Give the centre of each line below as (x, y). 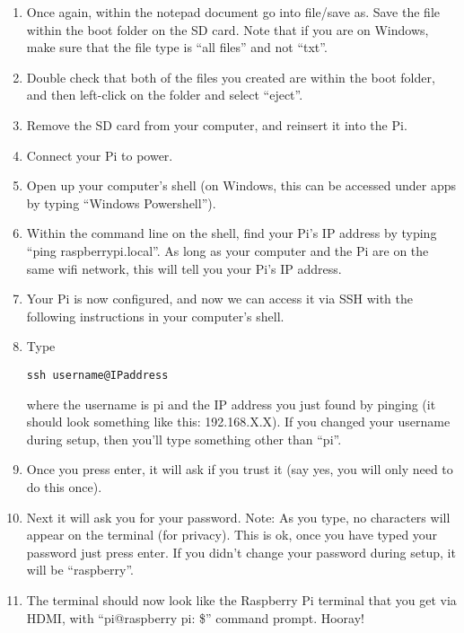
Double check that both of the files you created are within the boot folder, (231, 77)
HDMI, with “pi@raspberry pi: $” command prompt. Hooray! (195, 617)
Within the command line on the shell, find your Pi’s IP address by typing (232, 233)
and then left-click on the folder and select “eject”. (165, 95)
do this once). (64, 486)
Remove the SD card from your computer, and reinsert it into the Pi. (217, 124)
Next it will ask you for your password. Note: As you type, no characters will (238, 517)
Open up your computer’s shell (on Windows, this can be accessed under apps (241, 185)
